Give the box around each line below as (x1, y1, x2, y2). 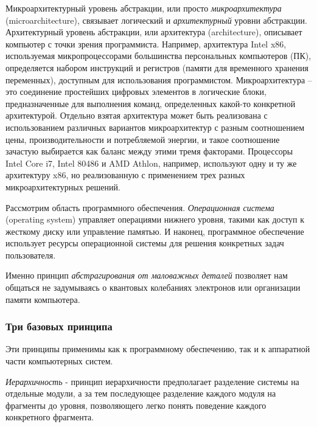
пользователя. (5, 248, 56, 261)
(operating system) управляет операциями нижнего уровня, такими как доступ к (5, 213, 305, 226)
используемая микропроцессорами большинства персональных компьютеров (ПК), (5, 49, 312, 62)
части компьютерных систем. (5, 355, 113, 367)
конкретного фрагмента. (5, 411, 94, 423)
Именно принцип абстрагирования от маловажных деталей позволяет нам (5, 269, 288, 282)
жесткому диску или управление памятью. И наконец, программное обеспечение (5, 224, 304, 237)
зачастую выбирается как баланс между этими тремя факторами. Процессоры (5, 145, 293, 158)
